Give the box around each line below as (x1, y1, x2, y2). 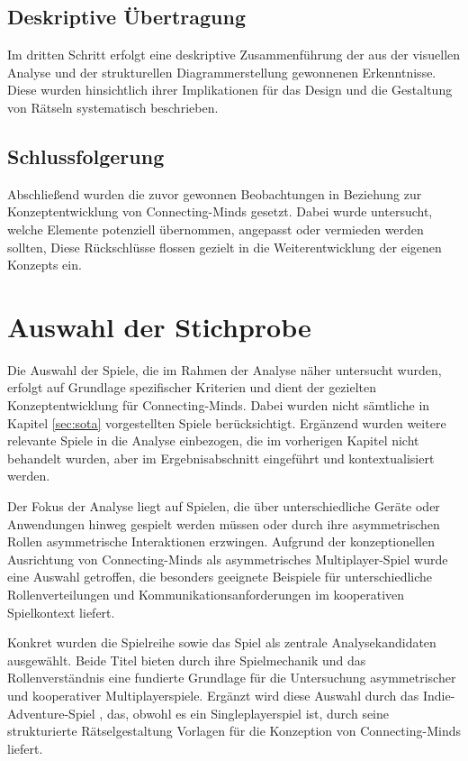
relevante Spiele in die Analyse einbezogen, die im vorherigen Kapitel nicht (7, 431, 419, 450)
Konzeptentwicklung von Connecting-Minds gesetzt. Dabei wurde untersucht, (7, 202, 433, 221)
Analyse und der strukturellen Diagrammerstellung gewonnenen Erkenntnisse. (7, 62, 436, 81)
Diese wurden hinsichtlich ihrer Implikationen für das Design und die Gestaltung (7, 80, 453, 99)
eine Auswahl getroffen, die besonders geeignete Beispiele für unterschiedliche (7, 567, 433, 586)
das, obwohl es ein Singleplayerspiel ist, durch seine (106, 703, 390, 722)
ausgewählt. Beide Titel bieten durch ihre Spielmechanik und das (7, 650, 366, 669)
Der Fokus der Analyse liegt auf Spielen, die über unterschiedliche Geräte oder (7, 497, 440, 516)
